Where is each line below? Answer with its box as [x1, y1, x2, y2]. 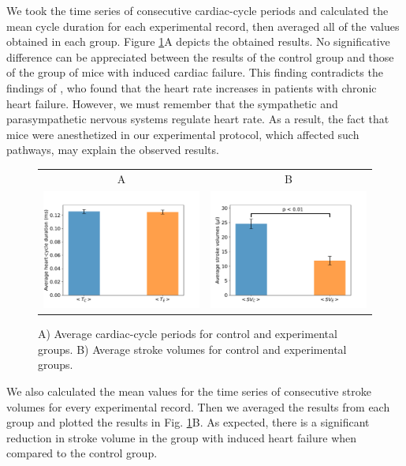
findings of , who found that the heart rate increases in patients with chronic [6, 79, 377, 96]
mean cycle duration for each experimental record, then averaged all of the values [6, 17, 400, 34]
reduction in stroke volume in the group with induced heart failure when [6, 429, 357, 445]
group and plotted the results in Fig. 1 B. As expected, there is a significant [6, 414, 370, 430]
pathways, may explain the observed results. [6, 141, 219, 158]
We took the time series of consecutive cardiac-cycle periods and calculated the [6, 2, 389, 18]
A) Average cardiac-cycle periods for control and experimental [38, 325, 337, 342]
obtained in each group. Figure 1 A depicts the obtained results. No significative [6, 33, 390, 50]
